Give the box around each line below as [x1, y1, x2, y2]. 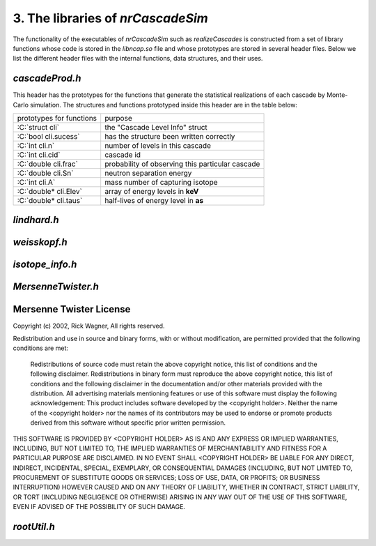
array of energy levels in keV [104, 187, 199, 197]
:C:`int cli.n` [17, 141, 55, 151]
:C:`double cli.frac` [17, 159, 78, 169]
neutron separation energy [104, 168, 192, 178]
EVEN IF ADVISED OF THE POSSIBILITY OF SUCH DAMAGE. [13, 503, 186, 511]
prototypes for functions [17, 114, 97, 123]
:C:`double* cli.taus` [17, 196, 83, 206]
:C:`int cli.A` [17, 178, 56, 188]
